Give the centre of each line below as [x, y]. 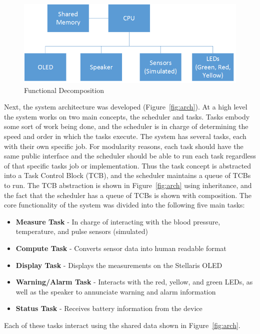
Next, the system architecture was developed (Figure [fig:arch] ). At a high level [126, 107]
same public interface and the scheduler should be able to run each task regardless [130, 156]
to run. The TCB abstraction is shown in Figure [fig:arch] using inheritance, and [128, 185]
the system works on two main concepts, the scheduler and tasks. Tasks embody [127, 116]
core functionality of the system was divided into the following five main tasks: [124, 205]
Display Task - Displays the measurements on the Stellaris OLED [119, 265]
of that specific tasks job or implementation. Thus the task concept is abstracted [128, 165]
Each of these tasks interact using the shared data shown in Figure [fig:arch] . [122, 325]
